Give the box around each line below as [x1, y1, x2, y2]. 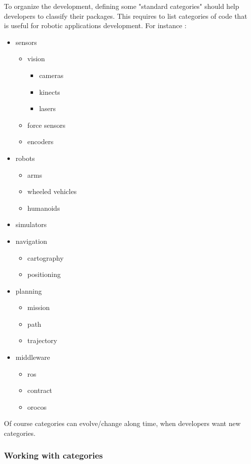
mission [27, 302, 50, 312]
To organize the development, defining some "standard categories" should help [4, 1, 239, 11]
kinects [39, 86, 60, 97]
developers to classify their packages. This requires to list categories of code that [4, 10, 248, 21]
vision [27, 53, 45, 64]
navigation [15, 235, 47, 246]
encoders [27, 136, 54, 147]
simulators [15, 219, 47, 230]
